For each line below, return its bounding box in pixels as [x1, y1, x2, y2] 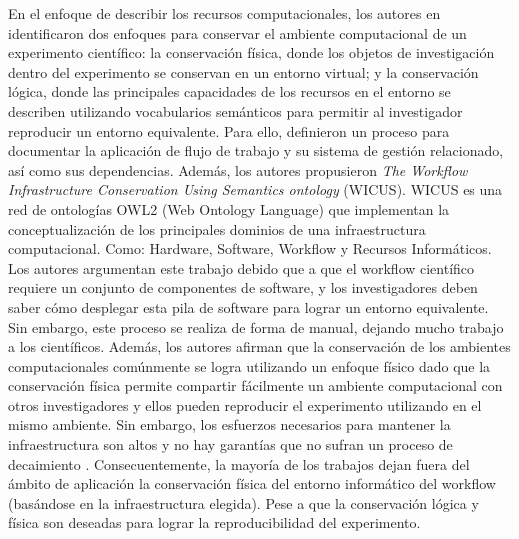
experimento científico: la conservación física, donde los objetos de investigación [8, 42, 495, 63]
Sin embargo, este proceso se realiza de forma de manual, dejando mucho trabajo [8, 316, 504, 337]
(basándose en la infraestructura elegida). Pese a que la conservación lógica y [8, 492, 479, 513]
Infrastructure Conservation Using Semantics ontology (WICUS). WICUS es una [8, 179, 503, 200]
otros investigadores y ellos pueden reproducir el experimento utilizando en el [8, 394, 482, 415]
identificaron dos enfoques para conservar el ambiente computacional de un [8, 22, 467, 43]
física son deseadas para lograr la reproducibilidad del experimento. [8, 512, 421, 533]
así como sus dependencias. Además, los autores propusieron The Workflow [8, 159, 468, 180]
